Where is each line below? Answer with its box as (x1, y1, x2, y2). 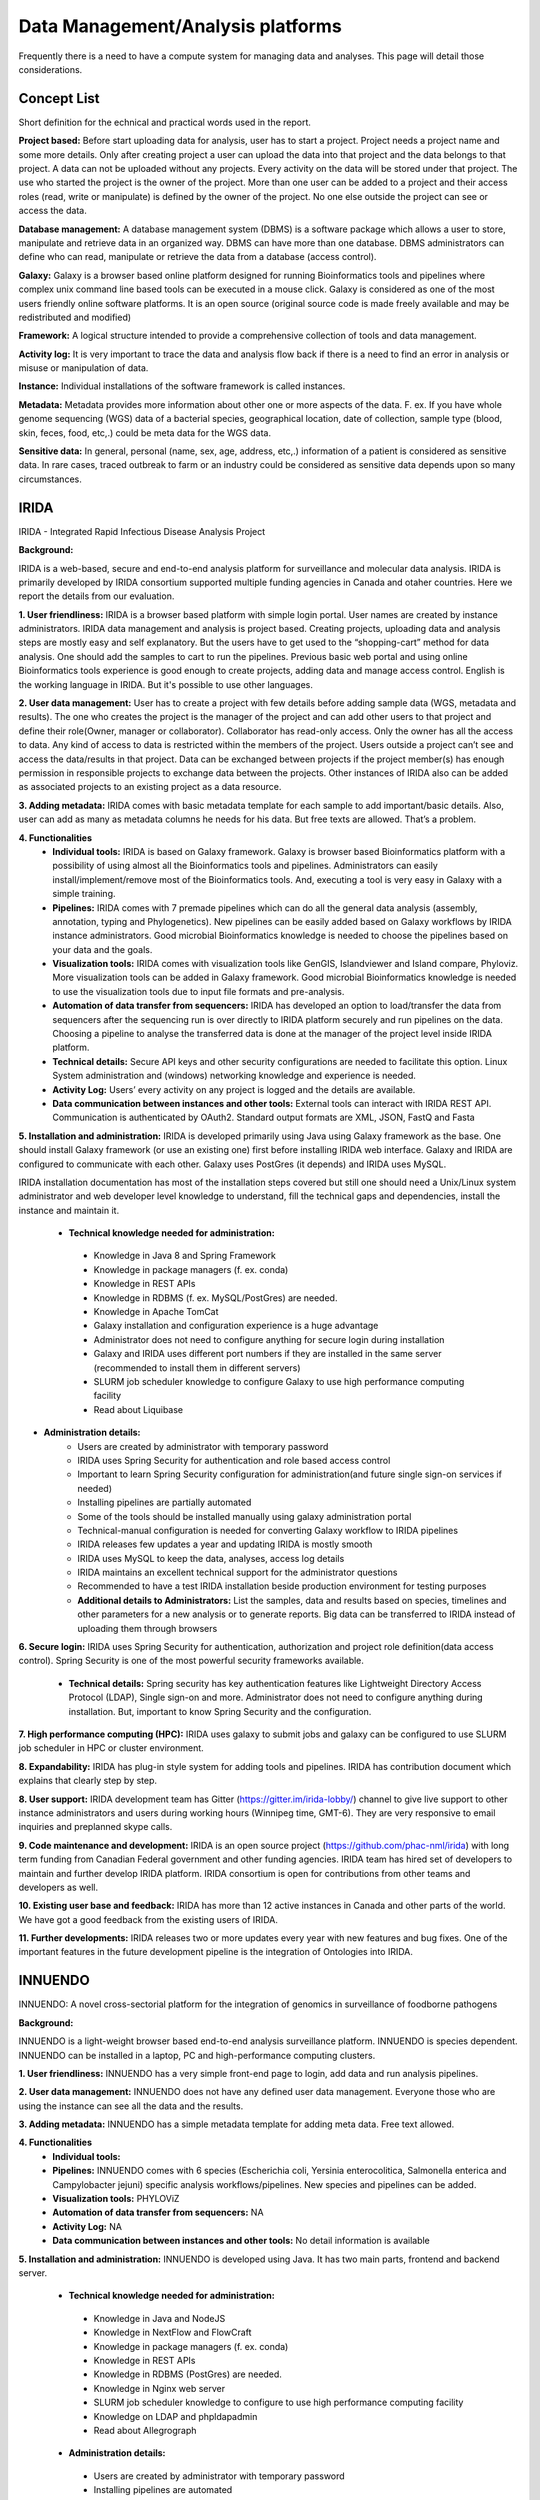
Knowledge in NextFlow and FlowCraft (93, 2326, 252, 2339)
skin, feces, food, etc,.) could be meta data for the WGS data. (18, 426, 272, 439)
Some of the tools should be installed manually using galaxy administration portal (77, 1510, 412, 1522)
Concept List (18, 90, 100, 107)
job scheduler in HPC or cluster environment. (18, 1742, 204, 1754)
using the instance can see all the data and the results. (18, 2100, 244, 2112)
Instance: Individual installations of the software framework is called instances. (18, 380, 346, 392)
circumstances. (18, 473, 82, 485)
